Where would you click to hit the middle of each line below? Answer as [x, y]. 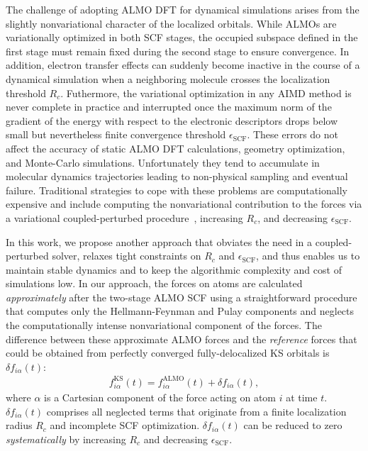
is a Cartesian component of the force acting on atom [160, 397]
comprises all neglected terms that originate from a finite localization [196, 411]
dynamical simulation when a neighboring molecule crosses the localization [168, 78]
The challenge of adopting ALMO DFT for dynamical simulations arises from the [183, 9]
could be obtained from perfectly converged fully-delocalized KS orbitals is [168, 353]
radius [19, 425]
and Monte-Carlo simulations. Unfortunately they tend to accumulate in [163, 162]
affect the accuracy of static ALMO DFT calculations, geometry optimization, [175, 148]
